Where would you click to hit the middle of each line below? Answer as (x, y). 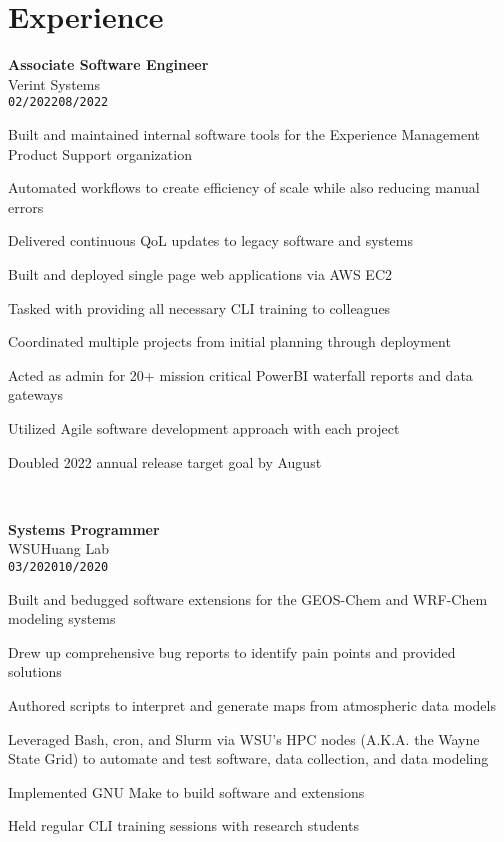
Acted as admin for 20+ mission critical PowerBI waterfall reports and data (240, 374)
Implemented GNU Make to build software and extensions (186, 791)
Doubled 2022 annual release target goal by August (165, 461)
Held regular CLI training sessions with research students (183, 825)
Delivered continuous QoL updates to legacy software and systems (210, 240)
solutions (35, 671)
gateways (35, 394)
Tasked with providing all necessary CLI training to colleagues (199, 307)
